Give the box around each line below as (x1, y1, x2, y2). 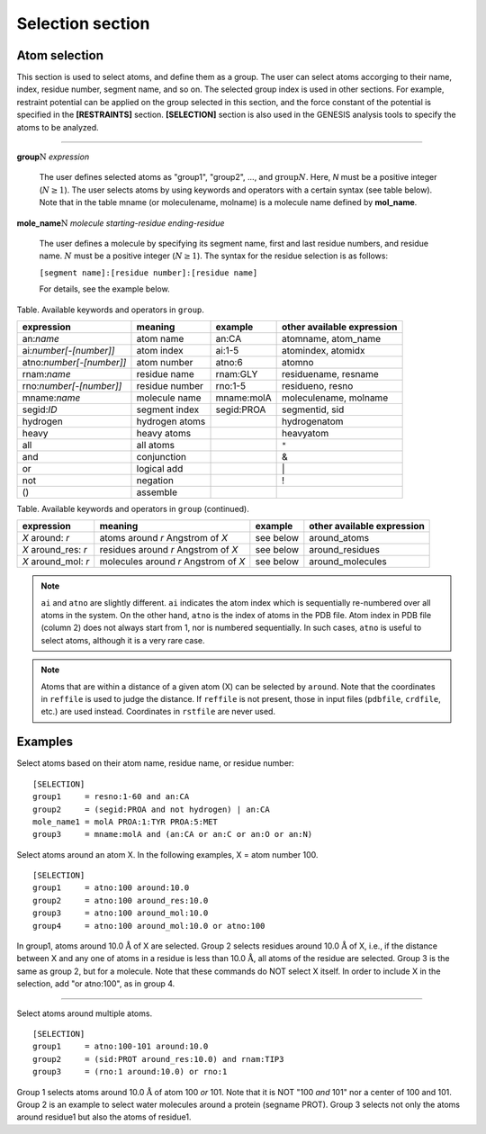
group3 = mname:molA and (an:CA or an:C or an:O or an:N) (32, 829, 313, 840)
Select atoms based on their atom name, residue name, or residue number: (16, 758, 294, 769)
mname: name (22, 391, 81, 404)
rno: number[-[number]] (22, 379, 122, 391)
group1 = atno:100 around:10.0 (32, 883, 190, 893)
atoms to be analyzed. (16, 121, 99, 132)
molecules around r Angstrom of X (99, 555, 246, 568)
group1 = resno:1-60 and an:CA (32, 792, 190, 802)
